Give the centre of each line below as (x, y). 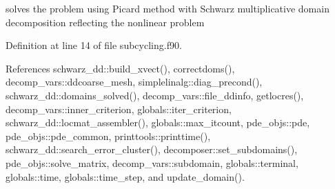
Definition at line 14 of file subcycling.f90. (94, 45)
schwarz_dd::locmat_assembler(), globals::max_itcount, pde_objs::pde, (158, 122)
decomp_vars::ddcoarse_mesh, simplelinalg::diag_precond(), (134, 82)
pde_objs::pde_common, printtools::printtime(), (108, 136)
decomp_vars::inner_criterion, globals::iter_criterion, (119, 109)
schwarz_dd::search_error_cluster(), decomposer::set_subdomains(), (152, 149)
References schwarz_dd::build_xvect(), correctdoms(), (120, 68)
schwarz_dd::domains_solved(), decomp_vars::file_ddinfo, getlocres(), (155, 95)
